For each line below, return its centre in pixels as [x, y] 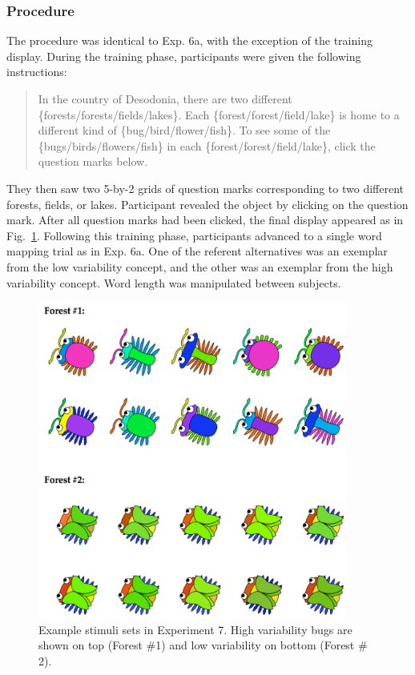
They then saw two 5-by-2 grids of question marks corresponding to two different [205, 188]
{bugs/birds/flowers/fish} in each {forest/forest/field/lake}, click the [207, 145]
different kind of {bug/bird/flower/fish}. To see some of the [184, 130]
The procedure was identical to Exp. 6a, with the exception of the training [189, 40]
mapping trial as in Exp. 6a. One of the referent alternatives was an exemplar [197, 251]
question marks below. [93, 161]
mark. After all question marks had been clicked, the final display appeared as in [205, 220]
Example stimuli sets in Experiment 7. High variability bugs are [195, 629]
